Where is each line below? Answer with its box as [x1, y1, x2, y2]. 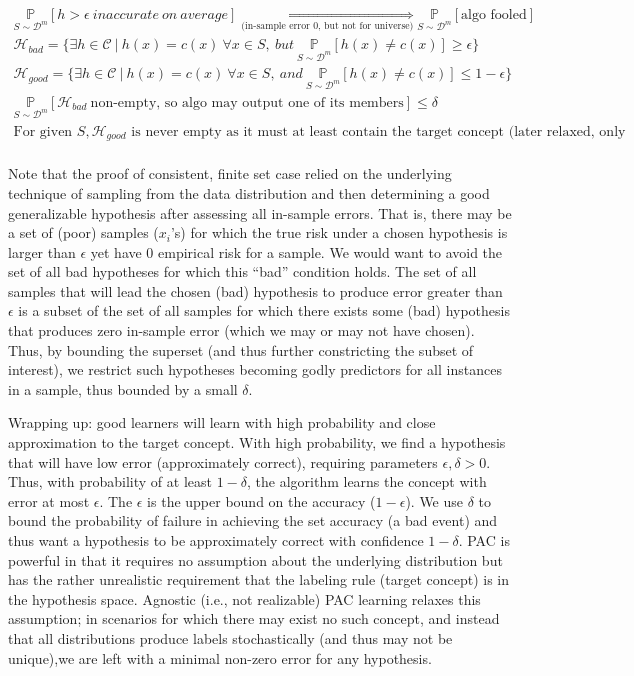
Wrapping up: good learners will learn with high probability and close [8, 412, 436, 433]
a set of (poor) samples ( [8, 222, 159, 243]
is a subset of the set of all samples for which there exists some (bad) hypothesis [18, 300, 510, 321]
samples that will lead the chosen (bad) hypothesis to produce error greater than [8, 280, 503, 301]
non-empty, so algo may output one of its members [90, 96, 404, 110]
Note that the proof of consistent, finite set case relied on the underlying [8, 163, 452, 184]
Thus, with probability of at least [8, 471, 212, 492]
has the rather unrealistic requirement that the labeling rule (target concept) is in [8, 569, 510, 590]
